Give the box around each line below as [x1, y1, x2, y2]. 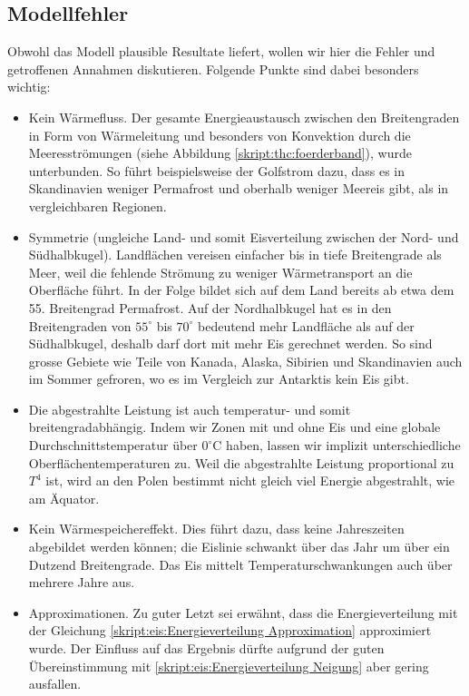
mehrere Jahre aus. [28, 573, 135, 592]
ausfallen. [28, 674, 82, 693]
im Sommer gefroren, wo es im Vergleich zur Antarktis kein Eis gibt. [28, 369, 409, 388]
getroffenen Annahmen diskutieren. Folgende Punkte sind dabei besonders [7, 59, 419, 78]
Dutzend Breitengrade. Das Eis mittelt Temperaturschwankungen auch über [28, 554, 453, 573]
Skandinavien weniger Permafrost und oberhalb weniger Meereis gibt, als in [28, 179, 449, 198]
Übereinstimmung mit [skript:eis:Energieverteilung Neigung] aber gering [28, 656, 429, 675]
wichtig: [7, 77, 51, 96]
